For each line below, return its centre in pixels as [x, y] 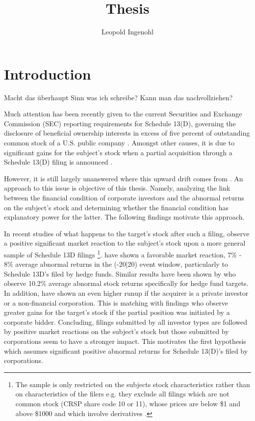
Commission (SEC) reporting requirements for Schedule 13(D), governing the [120, 123]
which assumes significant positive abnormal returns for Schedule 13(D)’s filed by [126, 351]
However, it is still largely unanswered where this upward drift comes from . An [124, 178]
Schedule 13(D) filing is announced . [58, 162]
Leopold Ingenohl [127, 32]
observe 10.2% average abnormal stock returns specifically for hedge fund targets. [126, 283]
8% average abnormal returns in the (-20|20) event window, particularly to [116, 264]
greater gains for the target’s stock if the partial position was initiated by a [117, 312]
